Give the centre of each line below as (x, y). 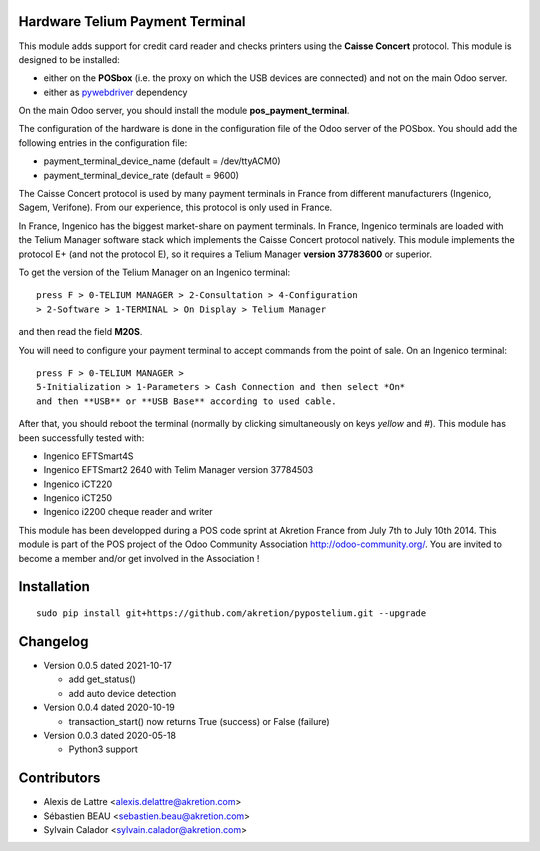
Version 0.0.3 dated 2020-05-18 (110, 735)
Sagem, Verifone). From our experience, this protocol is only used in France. (175, 207)
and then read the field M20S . (80, 332)
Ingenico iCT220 (78, 484)
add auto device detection (122, 693)
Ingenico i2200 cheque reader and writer (128, 512)
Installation (54, 586)
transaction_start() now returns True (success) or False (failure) (199, 721)
